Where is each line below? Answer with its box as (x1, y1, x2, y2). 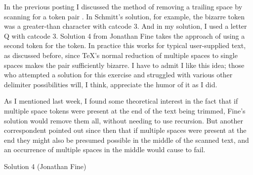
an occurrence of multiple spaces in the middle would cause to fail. (4, 144, 206, 155)
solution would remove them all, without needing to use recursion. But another (4, 115, 243, 125)
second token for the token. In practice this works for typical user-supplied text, (4, 40, 246, 51)
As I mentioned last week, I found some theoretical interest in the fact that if (4, 96, 238, 106)
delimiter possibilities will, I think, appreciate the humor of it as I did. (4, 79, 217, 89)
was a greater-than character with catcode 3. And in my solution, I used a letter (4, 21, 247, 31)
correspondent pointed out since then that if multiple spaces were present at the (4, 125, 247, 135)
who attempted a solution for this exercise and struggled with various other (4, 69, 233, 80)
